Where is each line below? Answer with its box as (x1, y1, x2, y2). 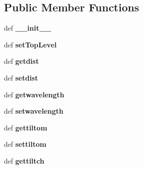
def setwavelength (4, 106, 64, 116)
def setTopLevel (4, 39, 57, 49)
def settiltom (4, 139, 46, 149)
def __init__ (4, 23, 51, 33)
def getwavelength (4, 89, 65, 99)
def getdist (4, 56, 39, 66)
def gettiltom (4, 122, 47, 132)
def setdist (4, 72, 38, 83)
